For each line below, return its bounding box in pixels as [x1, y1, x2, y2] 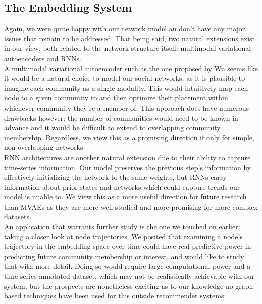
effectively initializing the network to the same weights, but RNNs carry [4, 172, 227, 182]
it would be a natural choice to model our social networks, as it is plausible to [4, 73, 245, 83]
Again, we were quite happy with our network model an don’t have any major [4, 23, 245, 34]
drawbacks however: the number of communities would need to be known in [4, 112, 238, 123]
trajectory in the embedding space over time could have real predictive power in [4, 241, 251, 251]
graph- [235, 280, 256, 291]
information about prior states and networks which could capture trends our [4, 181, 240, 192]
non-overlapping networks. [4, 142, 85, 153]
